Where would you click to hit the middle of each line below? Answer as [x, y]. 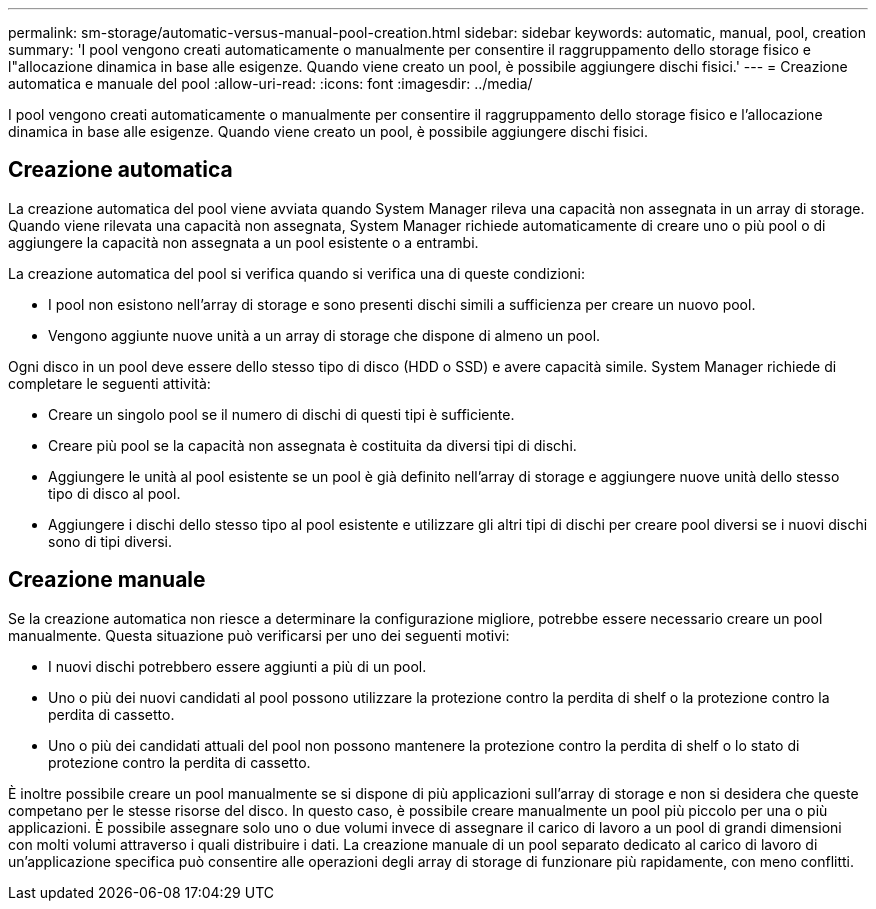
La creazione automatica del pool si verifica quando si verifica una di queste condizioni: [297, 273]
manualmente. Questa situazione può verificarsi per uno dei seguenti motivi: [259, 635]
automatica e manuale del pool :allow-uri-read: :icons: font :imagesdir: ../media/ [270, 83]
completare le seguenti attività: [109, 383]
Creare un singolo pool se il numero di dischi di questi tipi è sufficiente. [281, 414]
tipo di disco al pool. [114, 493]
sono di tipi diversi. [110, 541]
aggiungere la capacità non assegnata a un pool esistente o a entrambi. [243, 242]
